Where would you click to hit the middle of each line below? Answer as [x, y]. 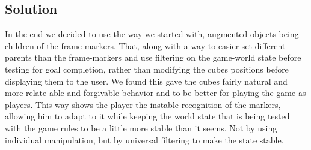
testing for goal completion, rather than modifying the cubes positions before [147, 69]
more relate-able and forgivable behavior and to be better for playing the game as [155, 93]
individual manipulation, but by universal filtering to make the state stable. [144, 139]
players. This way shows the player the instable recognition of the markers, [143, 104]
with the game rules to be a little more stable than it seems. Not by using [141, 127]
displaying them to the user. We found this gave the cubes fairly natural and [146, 81]
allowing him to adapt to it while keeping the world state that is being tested [147, 116]
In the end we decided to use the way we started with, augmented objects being [152, 34]
